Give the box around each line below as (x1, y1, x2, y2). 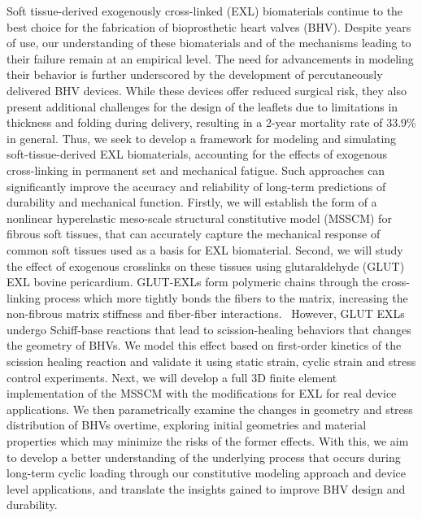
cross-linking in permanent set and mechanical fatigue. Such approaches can (7, 161, 385, 178)
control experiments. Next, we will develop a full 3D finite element (7, 368, 337, 385)
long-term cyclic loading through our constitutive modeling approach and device (7, 464, 407, 481)
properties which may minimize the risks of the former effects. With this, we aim (7, 433, 409, 450)
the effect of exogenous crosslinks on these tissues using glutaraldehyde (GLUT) (7, 257, 405, 274)
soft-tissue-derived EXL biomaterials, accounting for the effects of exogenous (7, 146, 387, 163)
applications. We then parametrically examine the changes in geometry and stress (7, 400, 413, 417)
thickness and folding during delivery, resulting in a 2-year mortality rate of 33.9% (7, 114, 416, 131)
